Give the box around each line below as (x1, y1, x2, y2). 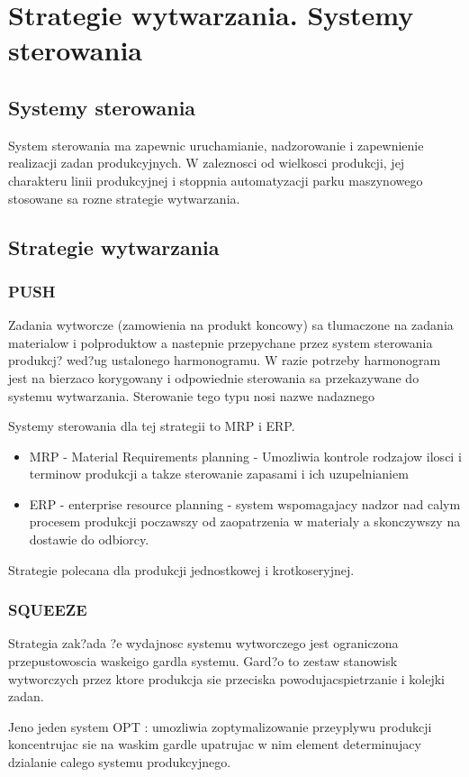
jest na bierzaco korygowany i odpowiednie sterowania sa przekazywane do (8, 368, 419, 387)
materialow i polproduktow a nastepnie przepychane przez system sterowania (8, 333, 433, 352)
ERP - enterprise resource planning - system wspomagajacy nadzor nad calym (29, 494, 461, 513)
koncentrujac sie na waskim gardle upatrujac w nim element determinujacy (8, 735, 421, 754)
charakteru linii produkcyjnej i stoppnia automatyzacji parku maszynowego (8, 170, 423, 189)
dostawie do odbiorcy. (29, 530, 149, 549)
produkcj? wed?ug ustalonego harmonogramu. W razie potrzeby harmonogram (8, 351, 441, 370)
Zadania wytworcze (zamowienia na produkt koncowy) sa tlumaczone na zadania (8, 315, 454, 334)
